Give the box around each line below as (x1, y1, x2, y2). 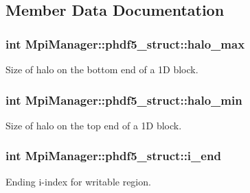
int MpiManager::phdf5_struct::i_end (5, 147, 221, 164)
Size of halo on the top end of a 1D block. (5, 118, 182, 132)
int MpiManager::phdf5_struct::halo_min (5, 91, 242, 108)
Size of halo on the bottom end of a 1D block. (5, 62, 198, 76)
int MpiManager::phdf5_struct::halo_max (5, 35, 245, 52)
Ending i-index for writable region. (5, 174, 151, 188)
